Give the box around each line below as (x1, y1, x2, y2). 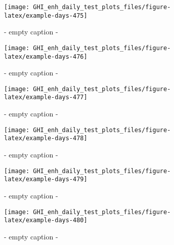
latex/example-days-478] (4, 135, 88, 142)
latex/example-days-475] (4, 12, 88, 19)
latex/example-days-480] (4, 217, 88, 224)
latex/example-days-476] (4, 53, 88, 60)
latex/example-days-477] (4, 94, 88, 101)
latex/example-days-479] (4, 176, 88, 183)
